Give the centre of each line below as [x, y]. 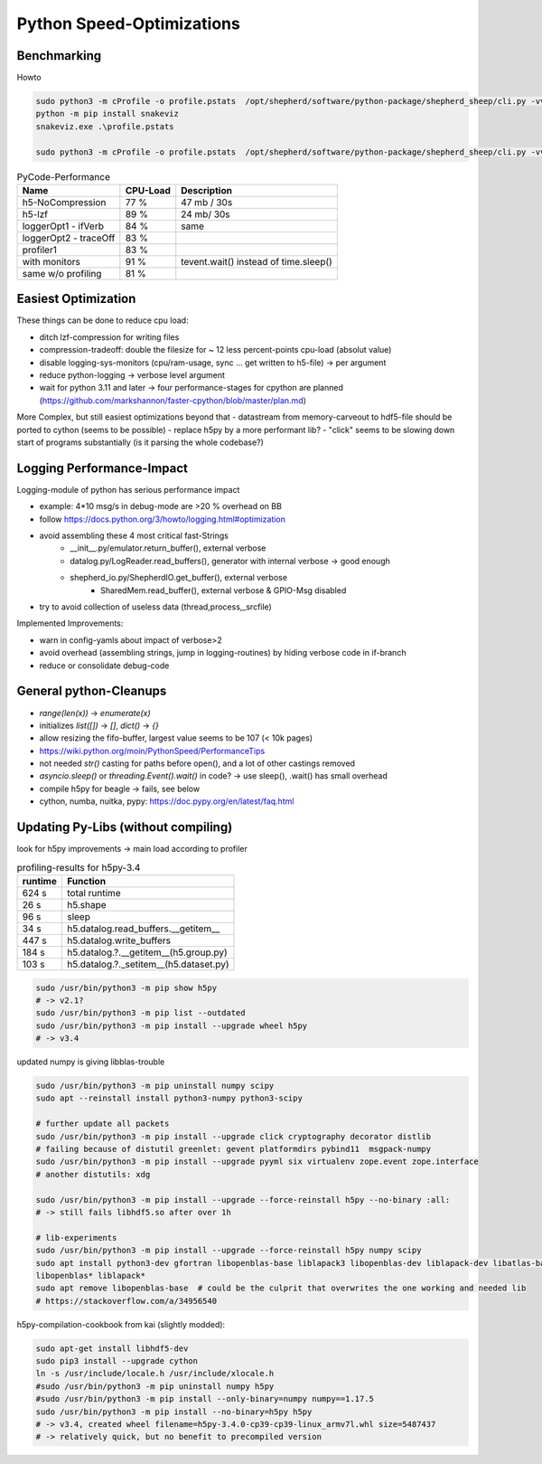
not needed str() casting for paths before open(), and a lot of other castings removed [197, 763]
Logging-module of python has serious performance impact [128, 489]
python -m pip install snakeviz [107, 114]
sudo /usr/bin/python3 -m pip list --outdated [140, 1013]
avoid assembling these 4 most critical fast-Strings [134, 536]
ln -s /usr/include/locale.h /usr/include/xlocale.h [155, 1374]
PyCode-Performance [63, 176]
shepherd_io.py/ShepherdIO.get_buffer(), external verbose [179, 578]
